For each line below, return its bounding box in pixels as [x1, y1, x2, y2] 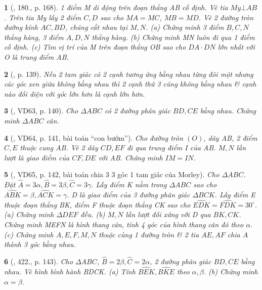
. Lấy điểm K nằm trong [91, 179, 167, 190]
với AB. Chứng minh [98, 152, 163, 162]
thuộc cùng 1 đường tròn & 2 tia [99, 229, 199, 239]
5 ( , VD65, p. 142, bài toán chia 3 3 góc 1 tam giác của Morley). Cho [4, 169, 220, 180]
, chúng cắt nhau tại [65, 22, 127, 32]
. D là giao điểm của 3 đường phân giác [67, 189, 190, 199]
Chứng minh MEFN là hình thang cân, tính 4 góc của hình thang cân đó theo [4, 219, 244, 229]
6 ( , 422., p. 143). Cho [4, 256, 73, 267]
